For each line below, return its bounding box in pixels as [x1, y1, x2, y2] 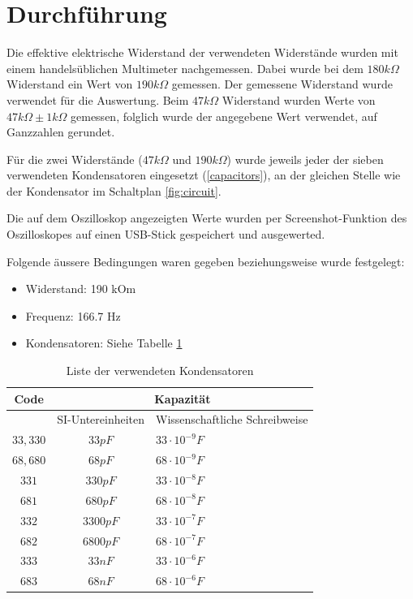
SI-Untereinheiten [57, 411, 145, 428]
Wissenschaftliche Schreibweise [156, 411, 308, 428]
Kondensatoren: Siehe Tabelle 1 [25, 334, 183, 351]
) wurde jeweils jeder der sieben [226, 150, 384, 167]
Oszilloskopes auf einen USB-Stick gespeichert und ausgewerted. [6, 226, 325, 243]
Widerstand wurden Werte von [222, 91, 376, 108]
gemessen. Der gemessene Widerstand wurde [171, 75, 393, 93]
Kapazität [154, 390, 211, 407]
